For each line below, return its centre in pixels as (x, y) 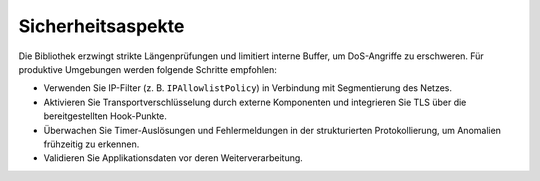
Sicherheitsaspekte (101, 26)
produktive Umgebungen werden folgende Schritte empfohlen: (147, 69)
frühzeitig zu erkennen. (91, 144)
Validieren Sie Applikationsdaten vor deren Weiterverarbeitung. (173, 158)
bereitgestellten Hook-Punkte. (105, 116)
